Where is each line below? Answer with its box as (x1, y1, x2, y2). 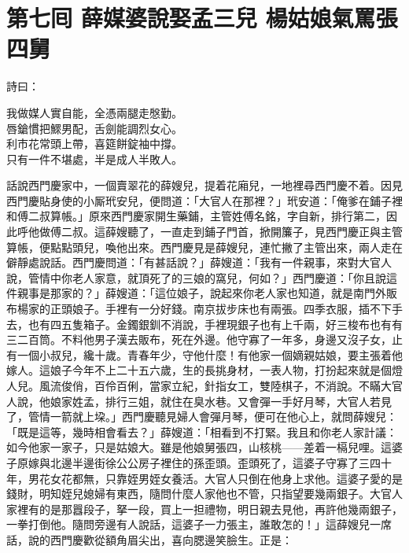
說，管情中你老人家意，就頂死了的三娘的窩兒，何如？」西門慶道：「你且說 (6, 269, 386, 286)
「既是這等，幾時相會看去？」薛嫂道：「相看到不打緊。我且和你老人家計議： (6, 423, 397, 440)
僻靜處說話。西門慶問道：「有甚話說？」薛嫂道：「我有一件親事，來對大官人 (6, 254, 392, 271)
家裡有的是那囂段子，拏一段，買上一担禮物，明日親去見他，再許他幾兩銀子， (6, 500, 403, 517)
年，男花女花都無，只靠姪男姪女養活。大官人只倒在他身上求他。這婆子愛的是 (6, 470, 403, 486)
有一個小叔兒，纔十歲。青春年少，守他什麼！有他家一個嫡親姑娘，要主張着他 (6, 346, 403, 363)
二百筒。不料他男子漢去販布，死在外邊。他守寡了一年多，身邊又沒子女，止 (17, 331, 403, 348)
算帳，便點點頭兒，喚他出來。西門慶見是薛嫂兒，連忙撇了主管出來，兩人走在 (6, 238, 403, 255)
